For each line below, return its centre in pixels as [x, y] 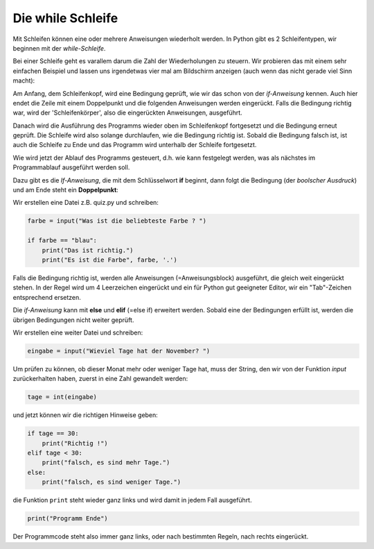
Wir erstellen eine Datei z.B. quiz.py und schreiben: [86, 203]
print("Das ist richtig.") [88, 250]
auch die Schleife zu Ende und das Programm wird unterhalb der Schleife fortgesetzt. [135, 145]
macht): [24, 81]
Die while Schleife [65, 18]
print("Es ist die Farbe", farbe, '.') [110, 260]
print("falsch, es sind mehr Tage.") [106, 463]
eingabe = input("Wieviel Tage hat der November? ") [119, 351]
